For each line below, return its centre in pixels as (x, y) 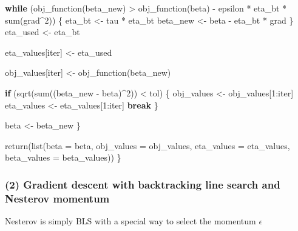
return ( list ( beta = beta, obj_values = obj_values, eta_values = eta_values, (147, 145)
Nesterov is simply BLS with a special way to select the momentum (130, 221)
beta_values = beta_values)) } (63, 157)
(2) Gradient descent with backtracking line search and (143, 184)
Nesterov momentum (57, 198)
